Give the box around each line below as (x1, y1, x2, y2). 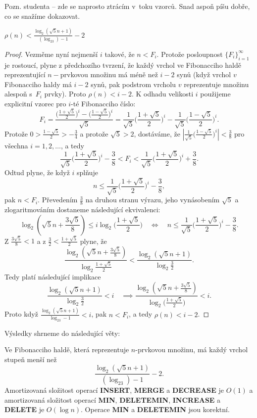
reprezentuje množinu (184, 79, 249, 89)
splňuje (77, 167, 98, 178)
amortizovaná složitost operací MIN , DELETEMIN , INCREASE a (4, 394, 221, 405)
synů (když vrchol (177, 69, 231, 80)
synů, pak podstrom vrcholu (91, 79, 176, 89)
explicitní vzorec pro (4, 98, 66, 108)
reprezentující (4, 69, 46, 80)
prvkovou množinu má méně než (60, 69, 158, 80)
